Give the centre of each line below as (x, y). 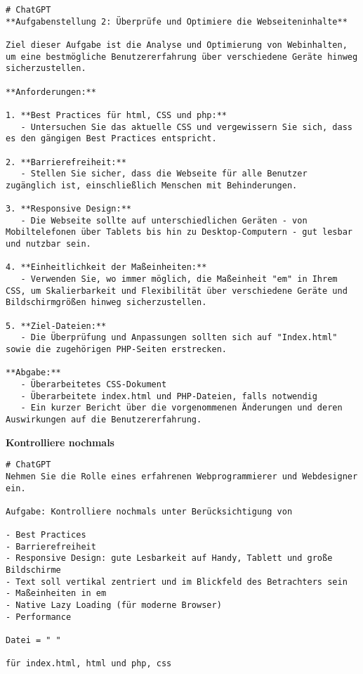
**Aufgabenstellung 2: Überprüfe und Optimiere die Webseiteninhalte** (177, 21)
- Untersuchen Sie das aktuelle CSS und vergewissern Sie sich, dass (186, 127)
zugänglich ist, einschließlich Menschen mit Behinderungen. (152, 185)
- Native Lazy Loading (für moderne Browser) (114, 605)
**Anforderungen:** (51, 92)
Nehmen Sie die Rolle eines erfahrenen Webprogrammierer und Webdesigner (182, 476)
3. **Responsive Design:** (68, 209)
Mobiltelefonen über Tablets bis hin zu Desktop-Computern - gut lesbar (179, 232)
